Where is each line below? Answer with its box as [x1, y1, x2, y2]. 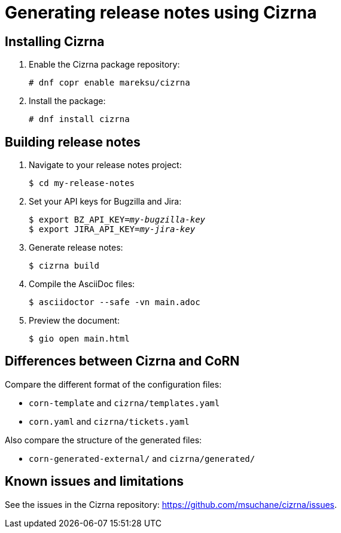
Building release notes [5, 134, 141, 150]
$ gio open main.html [29, 334, 130, 344]
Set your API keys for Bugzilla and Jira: [29, 196, 182, 207]
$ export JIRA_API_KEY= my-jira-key [29, 224, 196, 234]
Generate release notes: [29, 242, 123, 253]
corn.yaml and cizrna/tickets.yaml [29, 416, 190, 427]
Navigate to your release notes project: [29, 160, 182, 170]
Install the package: [29, 96, 106, 106]
